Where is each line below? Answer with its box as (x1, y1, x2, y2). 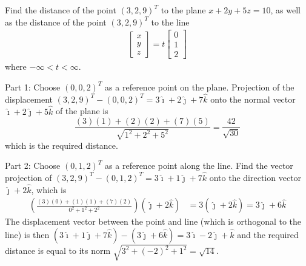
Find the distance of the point (5, 4, 116, 16)
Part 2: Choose (5, 159, 61, 172)
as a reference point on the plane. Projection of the (105, 80, 294, 93)
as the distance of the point (5, 15, 107, 28)
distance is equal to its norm (5, 244, 111, 257)
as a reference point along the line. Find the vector (105, 159, 293, 172)
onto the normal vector (210, 92, 296, 105)
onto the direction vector (209, 171, 302, 183)
